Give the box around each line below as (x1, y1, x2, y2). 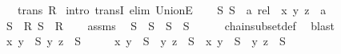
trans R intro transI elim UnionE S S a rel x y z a (17, 2, 327, 17)
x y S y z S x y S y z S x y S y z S (6, 33, 286, 49)
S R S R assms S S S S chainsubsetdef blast (6, 17, 335, 33)
